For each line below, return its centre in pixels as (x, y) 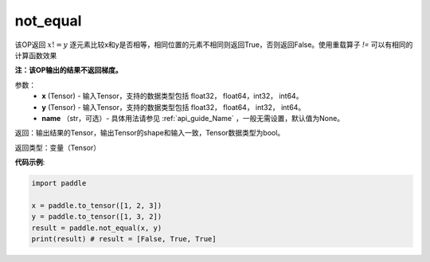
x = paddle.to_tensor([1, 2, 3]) (97, 205)
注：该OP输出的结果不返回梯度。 (68, 70)
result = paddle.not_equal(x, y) (97, 228)
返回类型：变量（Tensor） (58, 147)
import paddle (59, 184)
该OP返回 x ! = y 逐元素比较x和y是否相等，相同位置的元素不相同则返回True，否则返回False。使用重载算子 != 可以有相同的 (214, 45)
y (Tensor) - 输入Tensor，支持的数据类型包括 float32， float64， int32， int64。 (174, 107)
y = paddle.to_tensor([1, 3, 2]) (97, 217)
